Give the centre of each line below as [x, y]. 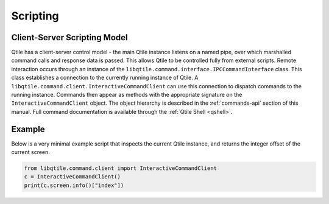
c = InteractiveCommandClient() [73, 177]
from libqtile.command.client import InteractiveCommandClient [121, 168]
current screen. [30, 152]
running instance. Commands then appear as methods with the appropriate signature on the [127, 95]
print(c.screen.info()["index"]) [74, 185]
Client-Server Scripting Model [69, 37]
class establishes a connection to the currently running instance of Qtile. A [105, 78]
